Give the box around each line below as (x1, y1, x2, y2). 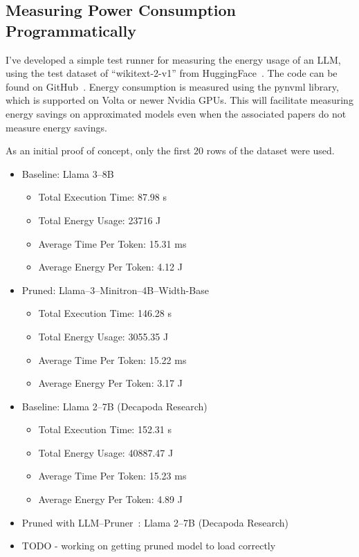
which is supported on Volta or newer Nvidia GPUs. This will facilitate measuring (6, 93, 353, 107)
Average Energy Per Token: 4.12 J (38, 259, 183, 274)
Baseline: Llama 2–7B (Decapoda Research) (21, 399, 208, 413)
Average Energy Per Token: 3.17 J (38, 376, 183, 390)
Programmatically (6, 19, 136, 41)
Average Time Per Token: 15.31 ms (38, 236, 187, 250)
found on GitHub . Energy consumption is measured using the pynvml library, (6, 79, 339, 93)
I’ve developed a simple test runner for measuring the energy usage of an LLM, (6, 52, 341, 66)
